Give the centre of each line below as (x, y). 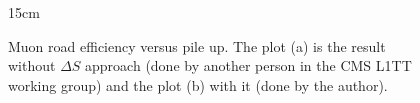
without (32, 65)
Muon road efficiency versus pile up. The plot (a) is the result (197, 45)
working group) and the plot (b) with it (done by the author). (198, 84)
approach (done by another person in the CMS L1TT (248, 65)
